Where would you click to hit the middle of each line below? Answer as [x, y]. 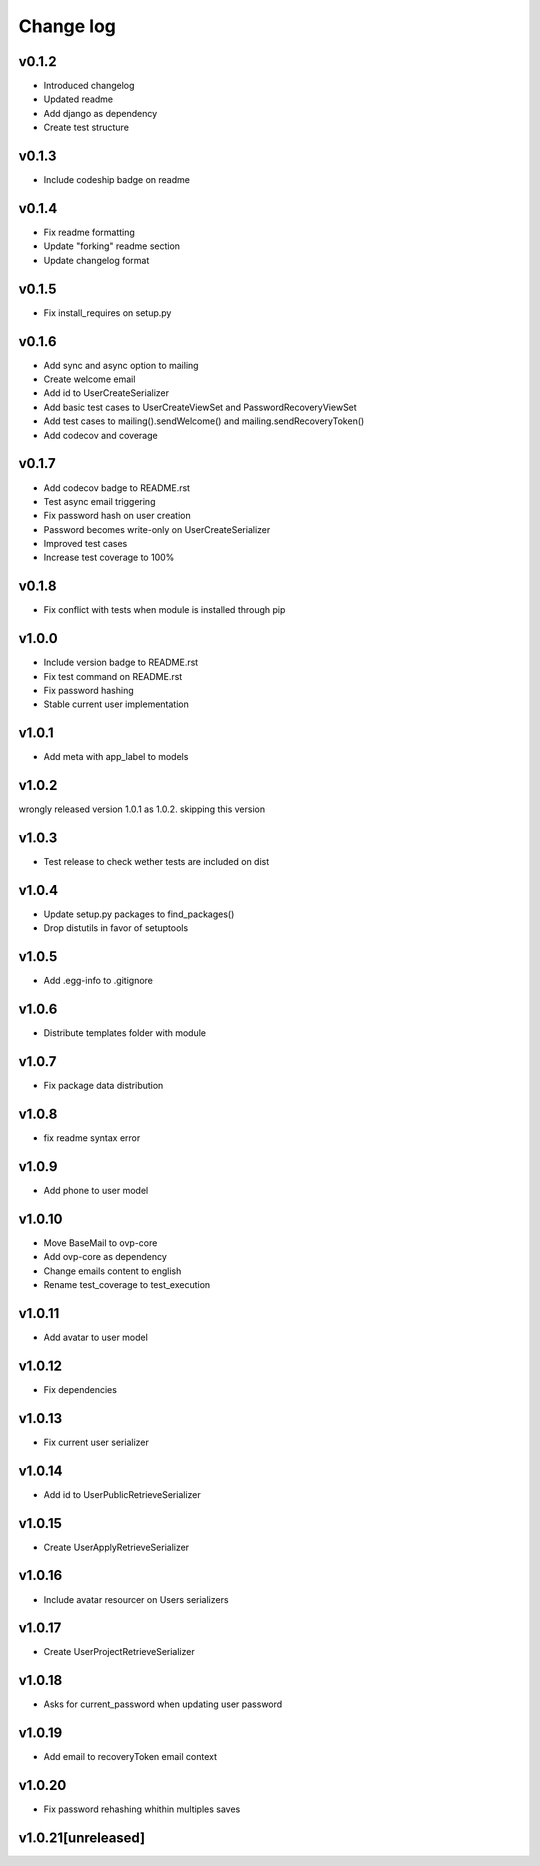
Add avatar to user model [96, 1337]
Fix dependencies [80, 1389]
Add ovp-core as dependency [105, 1257]
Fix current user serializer [96, 1442]
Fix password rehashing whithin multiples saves [142, 1809]
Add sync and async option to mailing [121, 365]
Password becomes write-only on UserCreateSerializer [157, 529]
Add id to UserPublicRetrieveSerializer [122, 1494]
